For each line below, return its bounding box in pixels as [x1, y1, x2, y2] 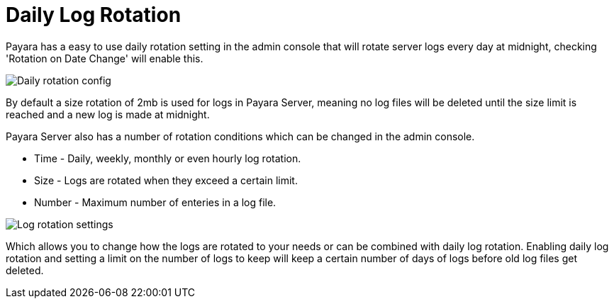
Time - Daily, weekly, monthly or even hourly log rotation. [34, 152, 301, 164]
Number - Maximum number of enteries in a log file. [34, 196, 277, 208]
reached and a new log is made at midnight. [6, 108, 210, 120]
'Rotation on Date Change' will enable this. [6, 52, 203, 64]
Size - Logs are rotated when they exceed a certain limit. [34, 174, 298, 186]
